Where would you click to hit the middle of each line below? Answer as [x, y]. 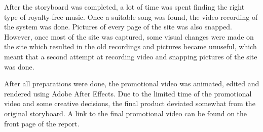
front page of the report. [42, 123]
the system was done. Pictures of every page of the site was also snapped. [118, 27]
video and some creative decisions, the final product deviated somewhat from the [130, 103]
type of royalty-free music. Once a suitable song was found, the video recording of [131, 16]
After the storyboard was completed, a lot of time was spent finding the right [124, 7]
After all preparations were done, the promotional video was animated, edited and [132, 84]
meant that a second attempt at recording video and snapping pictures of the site [131, 56]
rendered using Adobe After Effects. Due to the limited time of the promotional [128, 93]
